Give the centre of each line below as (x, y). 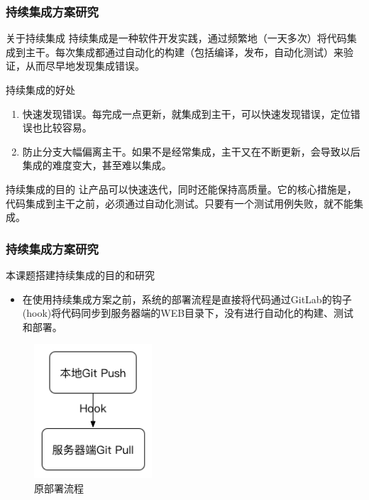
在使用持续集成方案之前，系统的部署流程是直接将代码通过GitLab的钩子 (187, 299)
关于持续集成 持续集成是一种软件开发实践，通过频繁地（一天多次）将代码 (176, 38)
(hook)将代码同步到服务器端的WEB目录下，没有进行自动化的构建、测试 (188, 313)
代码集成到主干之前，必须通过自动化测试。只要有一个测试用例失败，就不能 (180, 203)
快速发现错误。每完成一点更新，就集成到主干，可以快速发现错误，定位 (186, 113)
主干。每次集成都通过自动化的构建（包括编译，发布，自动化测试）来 (184, 51)
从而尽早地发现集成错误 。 (85, 66)
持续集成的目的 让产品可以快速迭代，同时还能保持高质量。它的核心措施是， (181, 189)
